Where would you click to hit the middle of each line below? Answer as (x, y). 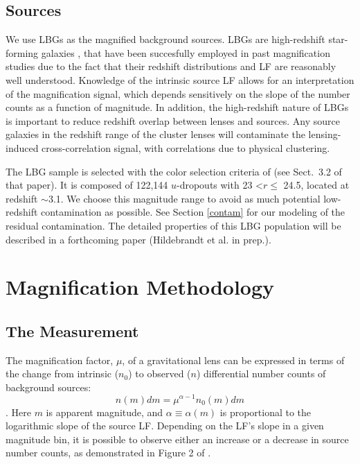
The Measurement (72, 330)
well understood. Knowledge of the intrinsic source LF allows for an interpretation (180, 79)
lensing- (325, 134)
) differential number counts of (261, 373)
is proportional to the (265, 412)
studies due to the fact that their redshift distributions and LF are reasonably (171, 66)
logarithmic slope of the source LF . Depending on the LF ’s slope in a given (165, 426)
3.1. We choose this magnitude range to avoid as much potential (184, 198)
